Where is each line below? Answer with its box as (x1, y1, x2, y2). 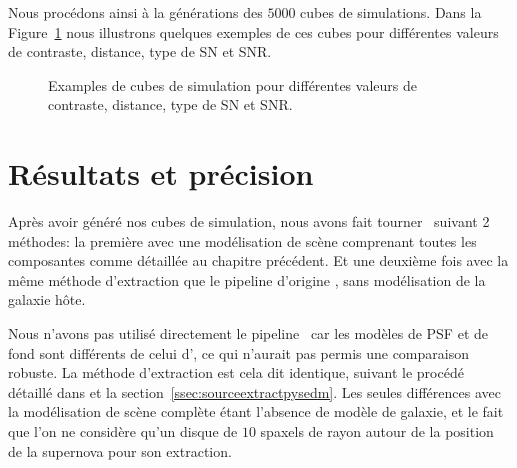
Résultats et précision (8, 153, 314, 194)
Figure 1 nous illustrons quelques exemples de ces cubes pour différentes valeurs (8, 21, 499, 42)
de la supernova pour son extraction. (8, 440, 232, 461)
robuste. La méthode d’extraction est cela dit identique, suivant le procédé (8, 362, 464, 383)
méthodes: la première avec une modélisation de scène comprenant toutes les (8, 230, 477, 251)
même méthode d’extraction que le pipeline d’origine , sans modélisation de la (8, 269, 486, 290)
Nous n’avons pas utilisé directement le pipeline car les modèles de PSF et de (8, 323, 488, 344)
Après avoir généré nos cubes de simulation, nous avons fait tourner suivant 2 (8, 211, 490, 232)
